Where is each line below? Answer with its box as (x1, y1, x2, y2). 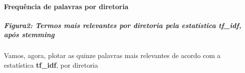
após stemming (4, 29, 55, 40)
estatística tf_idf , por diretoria (4, 59, 98, 70)
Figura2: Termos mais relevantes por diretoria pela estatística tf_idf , (4, 20, 242, 30)
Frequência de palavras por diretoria (4, 1, 129, 11)
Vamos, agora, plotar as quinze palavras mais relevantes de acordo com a (4, 50, 221, 60)
